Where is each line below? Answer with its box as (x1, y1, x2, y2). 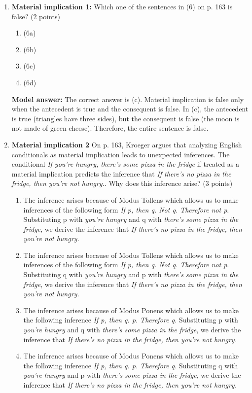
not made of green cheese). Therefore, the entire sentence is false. (11, 123, 209, 133)
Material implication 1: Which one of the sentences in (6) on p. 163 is (11, 1, 233, 11)
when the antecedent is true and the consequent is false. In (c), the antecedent (11, 104, 249, 114)
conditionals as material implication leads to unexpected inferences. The (11, 149, 230, 159)
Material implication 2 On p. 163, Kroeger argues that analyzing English (11, 139, 242, 149)
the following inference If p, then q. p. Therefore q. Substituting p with (23, 315, 238, 325)
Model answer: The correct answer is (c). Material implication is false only (11, 94, 244, 104)
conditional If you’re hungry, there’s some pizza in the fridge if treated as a (11, 159, 239, 169)
